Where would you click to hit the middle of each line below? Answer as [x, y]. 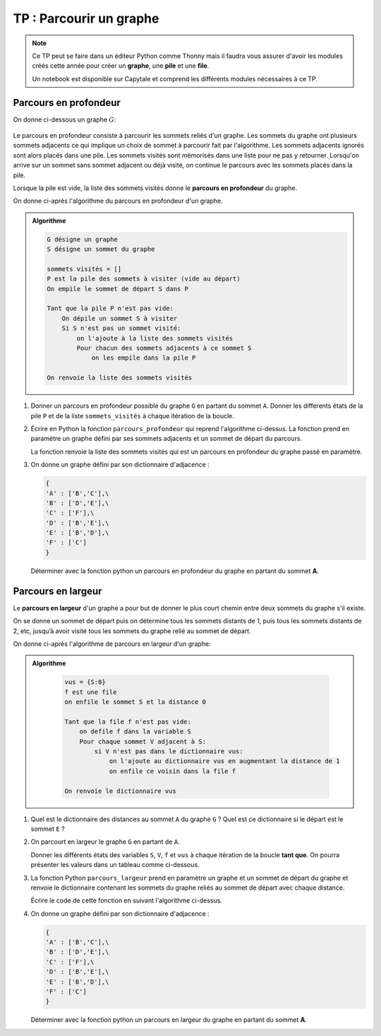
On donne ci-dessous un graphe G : [65, 119]
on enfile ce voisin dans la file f [173, 771]
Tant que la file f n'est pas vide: [128, 722]
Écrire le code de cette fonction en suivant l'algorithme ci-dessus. [126, 900]
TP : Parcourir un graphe [86, 18]
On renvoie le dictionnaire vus [120, 791]
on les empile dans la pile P [144, 358]
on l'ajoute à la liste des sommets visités [155, 338]
